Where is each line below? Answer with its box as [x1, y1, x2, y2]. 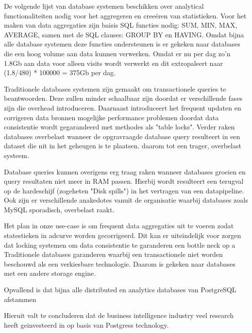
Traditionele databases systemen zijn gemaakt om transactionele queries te [4, 83, 226, 94]
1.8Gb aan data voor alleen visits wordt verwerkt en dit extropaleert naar [4, 58, 223, 68]
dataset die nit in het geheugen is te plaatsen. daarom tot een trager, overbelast [4, 141, 241, 151]
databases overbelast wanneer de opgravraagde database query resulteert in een [4, 131, 240, 141]
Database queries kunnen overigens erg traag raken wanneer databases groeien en [4, 166, 246, 176]
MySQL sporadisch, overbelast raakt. [4, 204, 115, 214]
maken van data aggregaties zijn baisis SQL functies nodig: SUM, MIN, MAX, [4, 20, 237, 30]
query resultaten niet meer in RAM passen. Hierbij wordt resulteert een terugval [4, 176, 244, 186]
